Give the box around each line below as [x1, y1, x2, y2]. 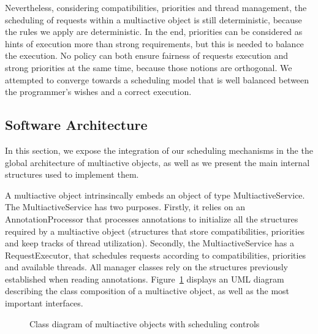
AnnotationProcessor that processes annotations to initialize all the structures [5, 212, 298, 225]
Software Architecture [5, 115, 148, 134]
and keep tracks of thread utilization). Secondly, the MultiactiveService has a [5, 237, 295, 249]
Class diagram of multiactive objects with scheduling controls [29, 317, 260, 330]
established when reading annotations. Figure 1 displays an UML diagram [5, 272, 284, 285]
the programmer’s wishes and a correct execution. [5, 85, 192, 98]
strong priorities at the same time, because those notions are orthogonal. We [5, 61, 292, 74]
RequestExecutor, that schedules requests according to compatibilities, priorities [5, 248, 306, 261]
